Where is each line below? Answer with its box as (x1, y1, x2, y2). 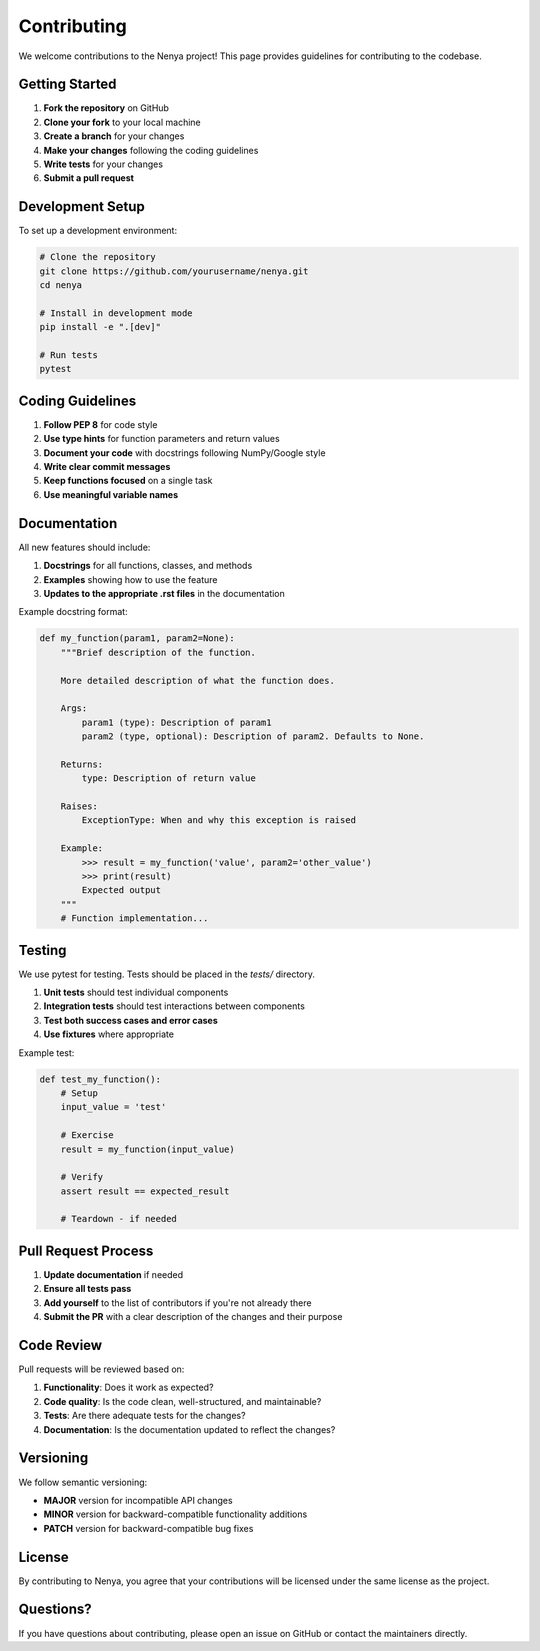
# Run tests (39, 350, 99, 361)
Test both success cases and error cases (43, 1014, 219, 1026)
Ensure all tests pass (43, 1283, 132, 1295)
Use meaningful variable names (43, 488, 179, 500)
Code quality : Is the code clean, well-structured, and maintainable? (43, 1395, 322, 1407)
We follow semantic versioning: (18, 1476, 148, 1488)
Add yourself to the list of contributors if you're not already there (43, 1296, 312, 1309)
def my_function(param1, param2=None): (39, 633, 235, 644)
